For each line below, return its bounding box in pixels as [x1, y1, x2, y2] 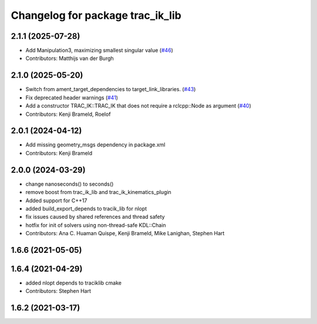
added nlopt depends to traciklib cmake [25, 279, 122, 286]
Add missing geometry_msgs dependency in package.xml [25, 141, 166, 148]
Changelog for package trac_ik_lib [11, 9, 181, 22]
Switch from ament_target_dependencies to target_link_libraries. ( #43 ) [25, 86, 196, 93]
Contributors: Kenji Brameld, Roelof [25, 111, 111, 118]
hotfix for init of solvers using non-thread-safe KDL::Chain [25, 221, 167, 229]
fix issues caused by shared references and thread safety [25, 213, 165, 221]
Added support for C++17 [25, 197, 87, 204]
